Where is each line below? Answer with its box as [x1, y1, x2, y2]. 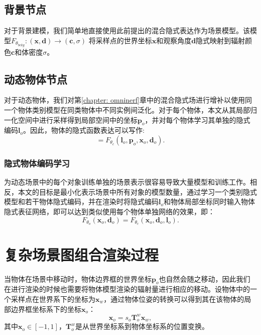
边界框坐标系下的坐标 [11, 303, 81, 314]
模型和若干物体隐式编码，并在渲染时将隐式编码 [4, 196, 159, 207]
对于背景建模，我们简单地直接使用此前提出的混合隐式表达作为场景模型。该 [4, 25, 250, 36]
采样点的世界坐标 [95, 35, 152, 45]
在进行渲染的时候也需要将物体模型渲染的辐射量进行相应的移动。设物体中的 [4, 284, 250, 294]
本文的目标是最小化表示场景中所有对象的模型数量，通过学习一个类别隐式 [18, 186, 257, 197]
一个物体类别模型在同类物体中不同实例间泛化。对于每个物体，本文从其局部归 [4, 105, 257, 115]
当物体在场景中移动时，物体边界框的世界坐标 [4, 273, 152, 284]
